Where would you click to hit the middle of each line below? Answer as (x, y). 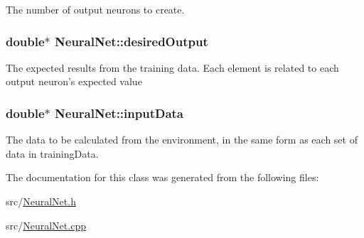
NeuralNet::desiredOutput (132, 41)
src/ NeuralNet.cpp (46, 225)
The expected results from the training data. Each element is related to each (172, 67)
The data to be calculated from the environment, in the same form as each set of (182, 140)
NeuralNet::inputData (119, 113)
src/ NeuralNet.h (41, 201)
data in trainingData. (52, 153)
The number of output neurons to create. (95, 9)
